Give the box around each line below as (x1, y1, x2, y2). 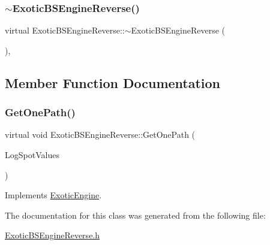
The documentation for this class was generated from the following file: (5, 208, 266, 221)
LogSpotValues (5, 149, 59, 161)
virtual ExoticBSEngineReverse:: (5, 24, 125, 37)
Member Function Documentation (5, 73, 221, 92)
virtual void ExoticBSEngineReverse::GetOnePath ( (5, 128, 196, 141)
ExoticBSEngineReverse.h (5, 229, 100, 241)
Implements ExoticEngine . (5, 189, 102, 201)
